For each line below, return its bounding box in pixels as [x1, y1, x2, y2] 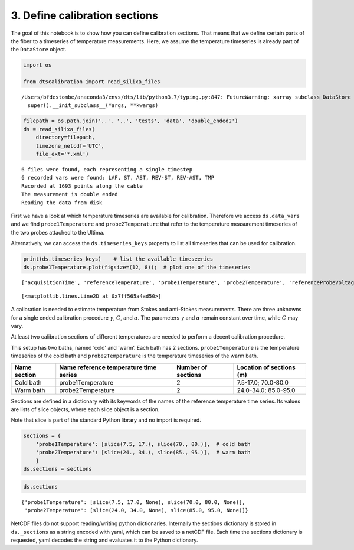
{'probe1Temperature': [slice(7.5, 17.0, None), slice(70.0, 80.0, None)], [21, 499, 245, 505]
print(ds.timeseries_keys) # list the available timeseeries [23, 256, 214, 262]
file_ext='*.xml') [35, 151, 89, 158]
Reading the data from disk [21, 199, 103, 206]
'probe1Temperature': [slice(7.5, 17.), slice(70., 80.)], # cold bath [35, 441, 251, 447]
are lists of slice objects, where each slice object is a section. [11, 406, 160, 413]
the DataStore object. [11, 46, 67, 53]
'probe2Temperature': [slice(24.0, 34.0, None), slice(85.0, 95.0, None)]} [24, 507, 249, 513]
